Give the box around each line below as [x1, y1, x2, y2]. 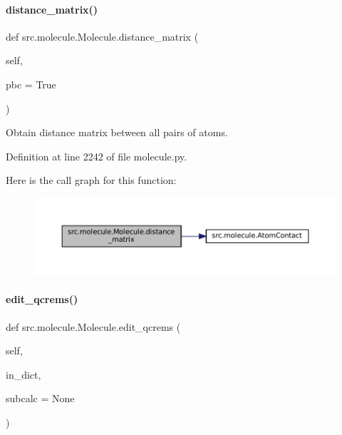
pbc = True [6, 76, 56, 91]
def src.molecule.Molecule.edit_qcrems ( [6, 319, 181, 334]
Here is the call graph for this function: [6, 173, 177, 188]
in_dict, [6, 367, 41, 382]
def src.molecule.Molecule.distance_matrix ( [6, 29, 199, 43]
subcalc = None [6, 391, 75, 406]
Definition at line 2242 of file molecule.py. [6, 148, 187, 163]
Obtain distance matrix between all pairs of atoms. [6, 125, 228, 140]
